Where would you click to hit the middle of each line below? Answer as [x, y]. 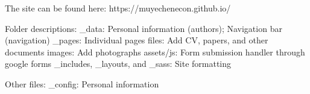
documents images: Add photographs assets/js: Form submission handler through [155, 52]
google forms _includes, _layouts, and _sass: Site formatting [118, 64]
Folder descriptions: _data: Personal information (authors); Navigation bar [144, 28]
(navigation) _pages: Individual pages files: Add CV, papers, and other [137, 40]
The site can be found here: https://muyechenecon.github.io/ [118, 8]
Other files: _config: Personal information [82, 83]
